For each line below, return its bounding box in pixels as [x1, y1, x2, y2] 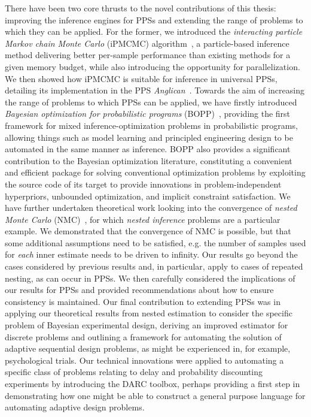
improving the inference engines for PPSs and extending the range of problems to [5, 13, 303, 26]
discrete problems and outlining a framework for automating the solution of [5, 330, 282, 343]
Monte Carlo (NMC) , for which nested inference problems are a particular [5, 213, 280, 225]
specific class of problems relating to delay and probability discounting [5, 365, 263, 378]
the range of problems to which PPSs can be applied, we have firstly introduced [5, 95, 297, 108]
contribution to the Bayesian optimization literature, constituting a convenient [5, 154, 292, 167]
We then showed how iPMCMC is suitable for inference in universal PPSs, [5, 72, 278, 84]
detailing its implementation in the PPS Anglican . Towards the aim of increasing [5, 84, 304, 96]
